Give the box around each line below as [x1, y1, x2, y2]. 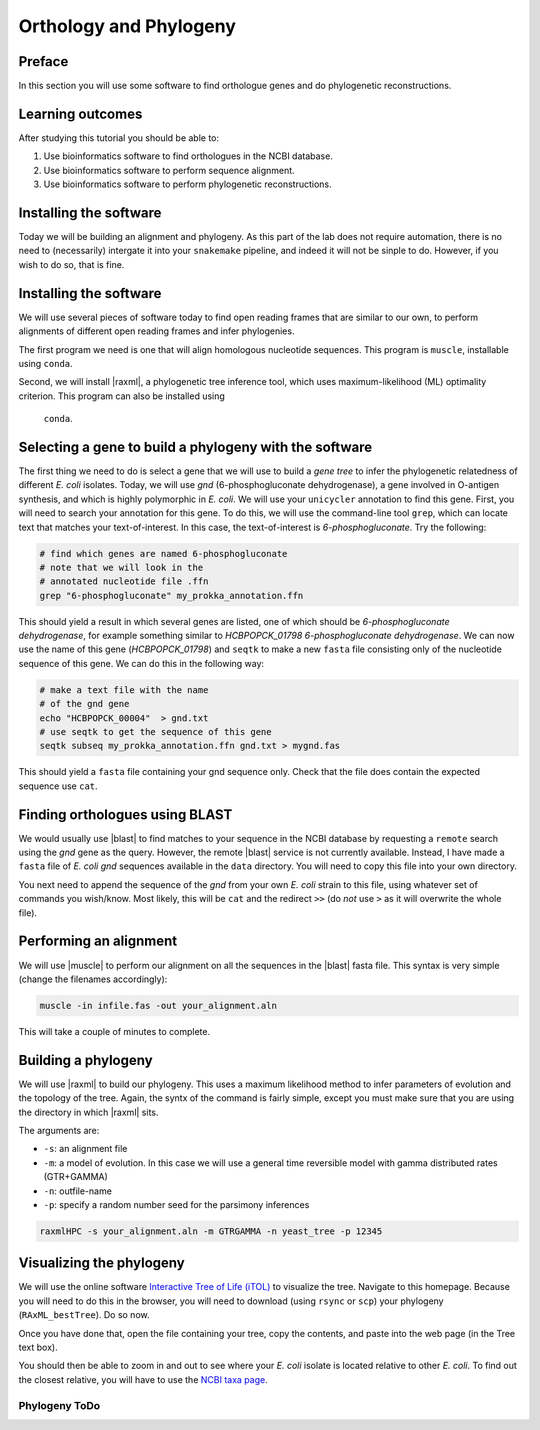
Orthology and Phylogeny [18, 15, 237, 37]
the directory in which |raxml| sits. [18, 1106, 159, 1118]
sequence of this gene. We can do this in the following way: [18, 657, 265, 669]
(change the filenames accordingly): [18, 973, 168, 985]
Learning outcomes [18, 105, 143, 122]
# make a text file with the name [39, 684, 209, 695]
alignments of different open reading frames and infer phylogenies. [18, 325, 295, 337]
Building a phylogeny [18, 1051, 154, 1069]
